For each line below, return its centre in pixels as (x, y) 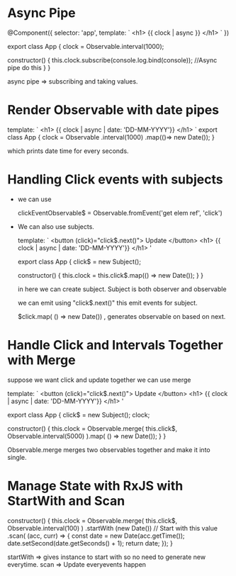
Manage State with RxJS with (95, 486)
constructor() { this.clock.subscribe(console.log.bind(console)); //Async (112, 60)
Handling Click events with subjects (115, 180)
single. (17, 457)
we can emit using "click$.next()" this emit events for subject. (107, 303)
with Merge (41, 360)
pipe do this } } (29, 67)
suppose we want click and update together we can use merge (99, 380)
